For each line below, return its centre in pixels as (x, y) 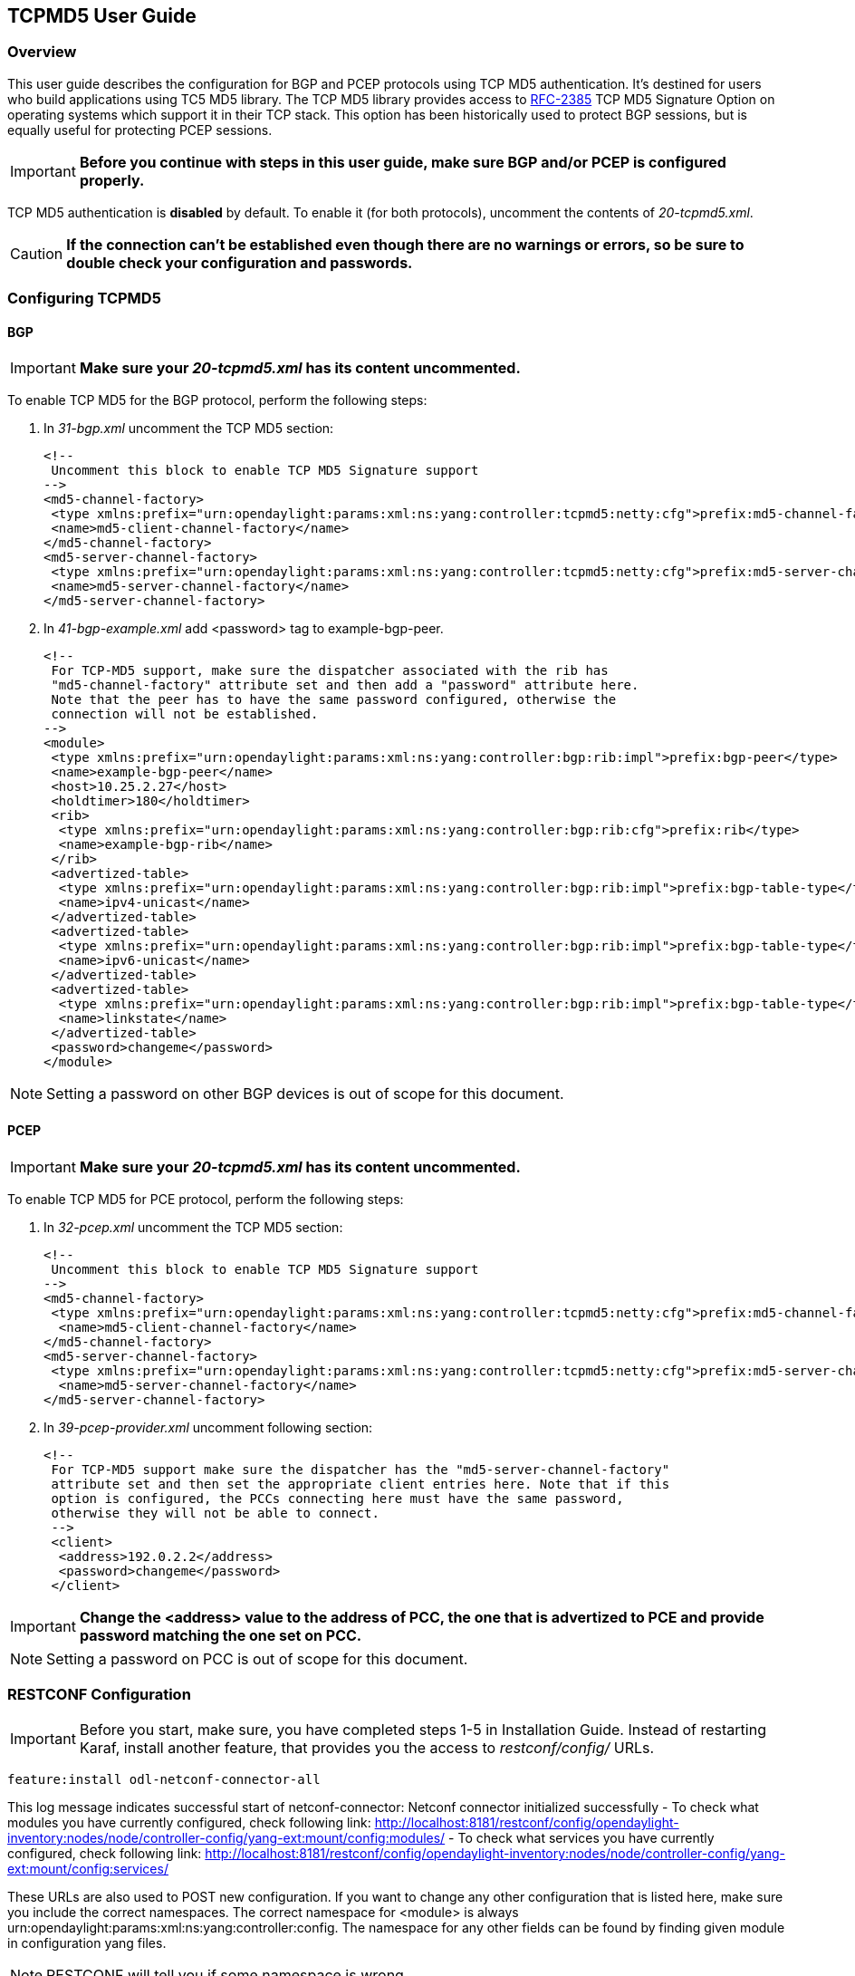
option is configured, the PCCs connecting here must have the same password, (337, 1498)
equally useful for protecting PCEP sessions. (140, 130)
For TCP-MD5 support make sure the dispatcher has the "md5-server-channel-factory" (360, 1469)
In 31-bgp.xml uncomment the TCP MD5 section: (189, 429)
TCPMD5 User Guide (102, 16)
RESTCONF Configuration (99, 1694)
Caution (37, 253)
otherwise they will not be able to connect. (215, 1513)
